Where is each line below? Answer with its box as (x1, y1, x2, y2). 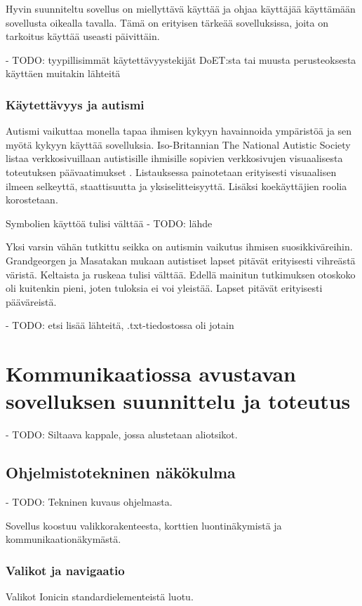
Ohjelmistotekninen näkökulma (6, 462, 236, 483)
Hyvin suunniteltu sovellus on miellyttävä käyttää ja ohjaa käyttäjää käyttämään (6, 1, 356, 15)
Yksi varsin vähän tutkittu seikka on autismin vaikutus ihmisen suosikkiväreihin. (6, 239, 353, 254)
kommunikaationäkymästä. (6, 532, 121, 546)
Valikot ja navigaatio (6, 561, 125, 579)
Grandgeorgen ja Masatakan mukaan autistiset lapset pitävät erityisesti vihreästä (6, 252, 356, 267)
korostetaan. (6, 192, 58, 207)
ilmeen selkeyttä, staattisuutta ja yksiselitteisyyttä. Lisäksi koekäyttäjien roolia (6, 178, 347, 193)
